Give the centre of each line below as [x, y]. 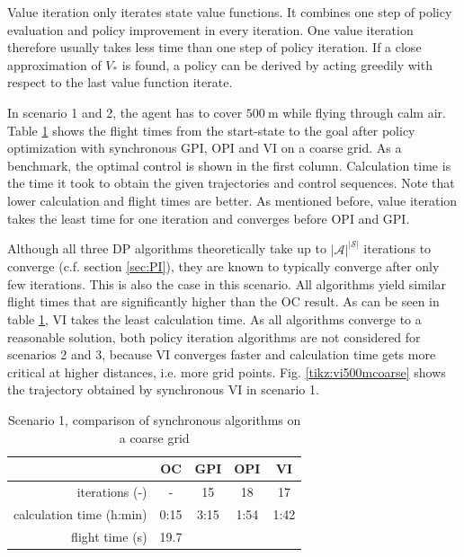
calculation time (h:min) [80, 513]
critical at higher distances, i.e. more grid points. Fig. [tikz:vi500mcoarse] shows [227, 371]
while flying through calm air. [364, 112]
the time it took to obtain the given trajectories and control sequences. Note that [231, 183]
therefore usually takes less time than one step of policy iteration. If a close [214, 47]
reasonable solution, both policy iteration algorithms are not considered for [214, 336]
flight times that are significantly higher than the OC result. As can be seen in [223, 301]
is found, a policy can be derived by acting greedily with [277, 64]
